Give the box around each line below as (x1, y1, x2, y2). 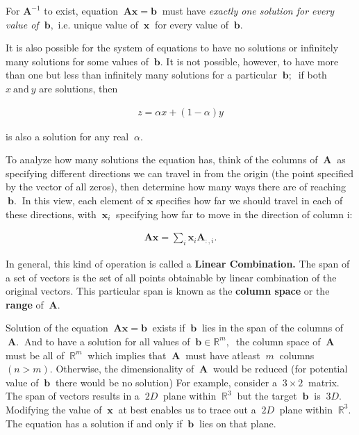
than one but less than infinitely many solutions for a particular (6, 67, 277, 82)
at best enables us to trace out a (118, 402, 256, 416)
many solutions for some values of (6, 54, 149, 68)
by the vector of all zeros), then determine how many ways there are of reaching (6, 179, 346, 194)
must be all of (6, 347, 65, 362)
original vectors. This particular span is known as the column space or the (6, 284, 330, 298)
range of (6, 297, 44, 311)
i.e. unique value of (58, 17, 139, 31)
